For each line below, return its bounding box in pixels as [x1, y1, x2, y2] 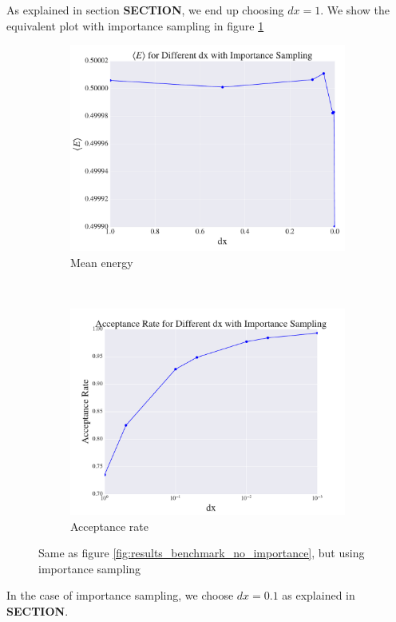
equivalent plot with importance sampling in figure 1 [6, 17, 264, 34]
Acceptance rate [70, 517, 149, 534]
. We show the [320, 2, 390, 18]
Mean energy [70, 253, 133, 270]
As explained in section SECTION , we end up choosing [6, 2, 284, 18]
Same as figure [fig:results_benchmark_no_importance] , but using [38, 544, 365, 561]
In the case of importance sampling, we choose [6, 587, 234, 604]
